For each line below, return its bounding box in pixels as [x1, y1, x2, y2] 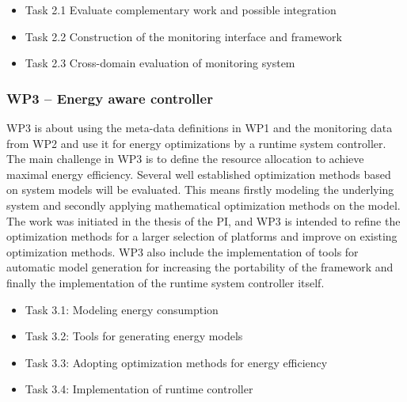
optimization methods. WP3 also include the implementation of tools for [6, 243, 359, 260]
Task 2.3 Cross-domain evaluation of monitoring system [25, 55, 295, 71]
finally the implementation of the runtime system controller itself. [6, 274, 325, 290]
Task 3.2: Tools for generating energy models [25, 328, 243, 344]
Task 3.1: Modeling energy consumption [25, 301, 219, 317]
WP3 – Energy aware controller [6, 88, 213, 108]
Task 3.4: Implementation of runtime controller [25, 381, 253, 397]
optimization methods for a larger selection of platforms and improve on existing [6, 228, 397, 245]
